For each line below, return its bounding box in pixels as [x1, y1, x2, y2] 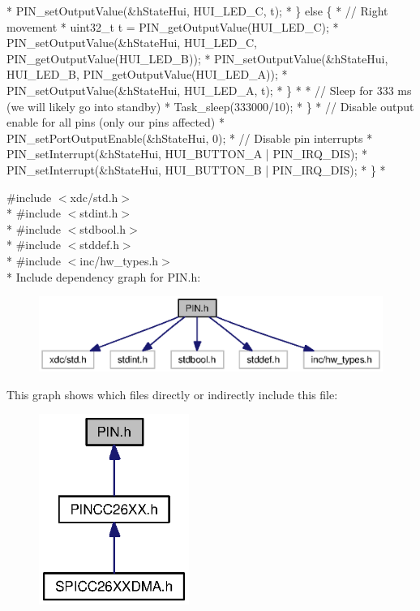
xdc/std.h [70, 188, 118, 205]
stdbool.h [79, 220, 126, 237]
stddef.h [79, 236, 119, 253]
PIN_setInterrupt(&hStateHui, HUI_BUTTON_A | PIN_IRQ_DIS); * [6, 145, 367, 162]
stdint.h [79, 204, 118, 222]
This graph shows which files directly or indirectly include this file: [6, 385, 338, 402]
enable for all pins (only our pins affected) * [6, 114, 225, 131]
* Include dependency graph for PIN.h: [6, 268, 201, 285]
